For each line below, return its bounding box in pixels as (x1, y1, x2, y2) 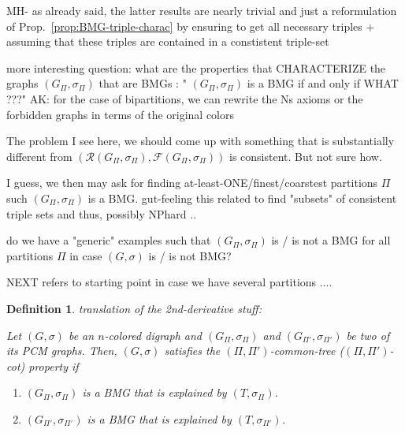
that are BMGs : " (98, 75, 187, 91)
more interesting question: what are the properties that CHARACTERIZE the (6, 59, 386, 76)
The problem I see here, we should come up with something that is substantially (6, 133, 395, 149)
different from (6, 147, 72, 164)
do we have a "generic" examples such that (6, 232, 211, 248)
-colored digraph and (104, 327, 202, 343)
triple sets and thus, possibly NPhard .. (6, 205, 197, 222)
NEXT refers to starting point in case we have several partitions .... (6, 274, 333, 290)
